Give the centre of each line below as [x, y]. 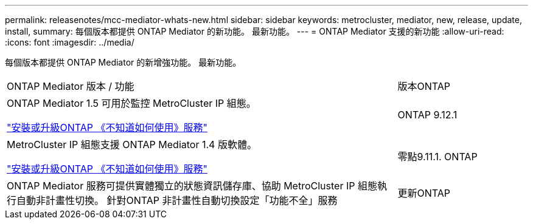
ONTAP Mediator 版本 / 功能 [71, 86]
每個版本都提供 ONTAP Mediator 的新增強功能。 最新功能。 [123, 62]
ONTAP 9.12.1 [427, 115]
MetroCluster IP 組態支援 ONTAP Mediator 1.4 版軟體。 [132, 144]
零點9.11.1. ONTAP [437, 157]
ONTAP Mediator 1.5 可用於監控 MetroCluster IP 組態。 [131, 103]
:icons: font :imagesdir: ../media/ [70, 42]
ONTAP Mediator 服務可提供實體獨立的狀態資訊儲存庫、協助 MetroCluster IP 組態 [192, 186]
